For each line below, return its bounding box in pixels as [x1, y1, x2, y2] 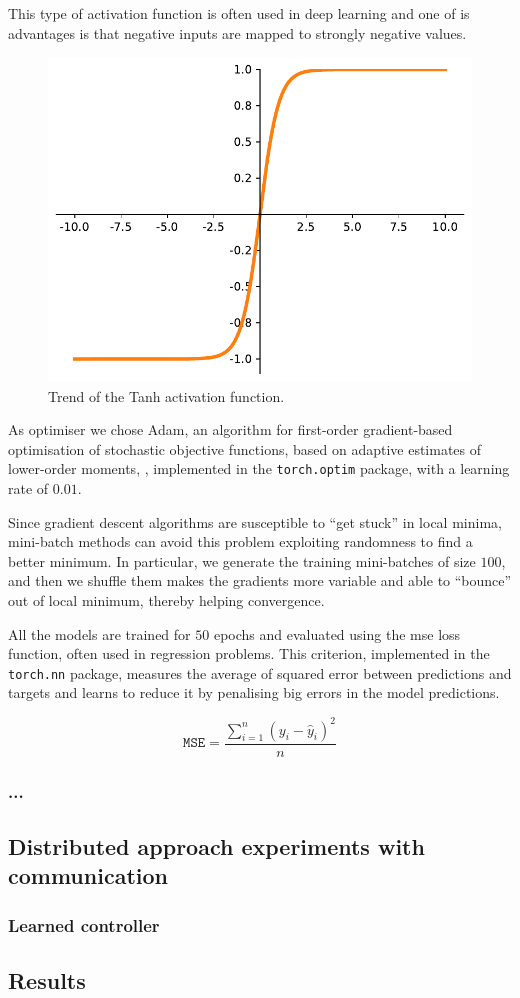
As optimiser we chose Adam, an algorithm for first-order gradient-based [8, 419, 453, 440]
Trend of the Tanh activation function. [48, 385, 285, 406]
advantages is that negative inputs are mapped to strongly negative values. [8, 22, 467, 43]
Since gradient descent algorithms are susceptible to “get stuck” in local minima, [8, 511, 502, 532]
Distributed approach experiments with [8, 830, 425, 861]
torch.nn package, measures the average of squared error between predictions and [8, 662, 512, 683]
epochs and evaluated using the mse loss [213, 623, 461, 644]
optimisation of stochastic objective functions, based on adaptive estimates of [8, 438, 482, 459]
